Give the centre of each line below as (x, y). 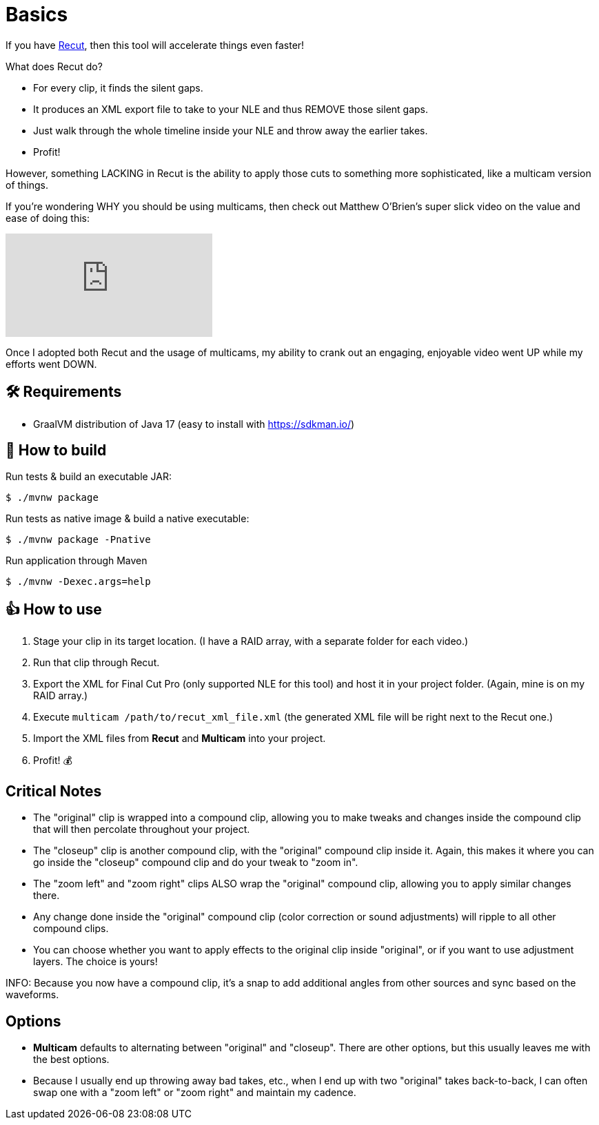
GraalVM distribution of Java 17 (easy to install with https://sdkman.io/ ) (194, 424)
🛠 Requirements (64, 392)
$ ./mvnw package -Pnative (78, 540)
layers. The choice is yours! (95, 962)
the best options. (71, 1059)
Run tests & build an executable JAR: (89, 477)
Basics (37, 14)
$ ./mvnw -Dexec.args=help (78, 582)
